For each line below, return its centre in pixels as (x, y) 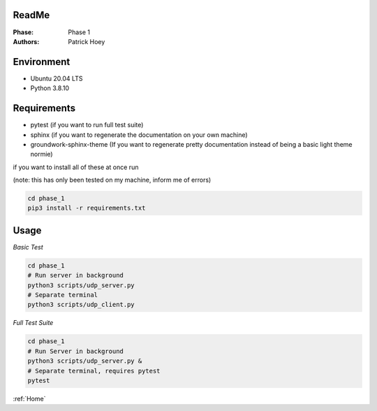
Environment (42, 62)
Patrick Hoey (87, 41)
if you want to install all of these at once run (76, 167)
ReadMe (31, 15)
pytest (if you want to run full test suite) (87, 125)
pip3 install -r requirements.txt (87, 208)
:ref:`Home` (29, 399)
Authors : (26, 41)
